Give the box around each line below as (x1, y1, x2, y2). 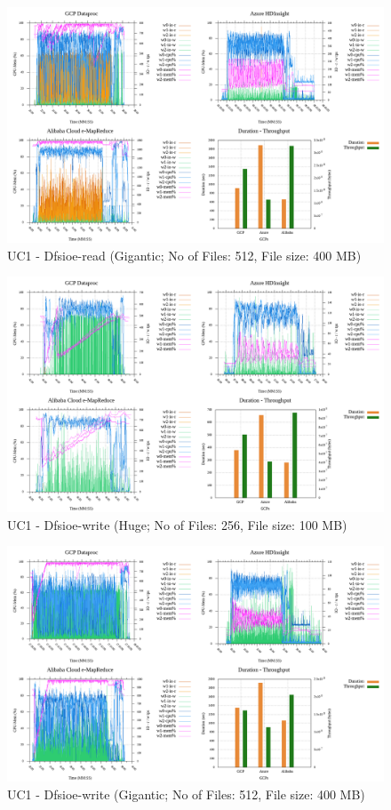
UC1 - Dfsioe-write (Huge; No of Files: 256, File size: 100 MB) (7, 515, 347, 533)
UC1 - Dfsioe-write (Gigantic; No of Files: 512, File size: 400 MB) (7, 784, 365, 803)
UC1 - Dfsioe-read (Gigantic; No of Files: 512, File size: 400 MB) (7, 245, 362, 264)
